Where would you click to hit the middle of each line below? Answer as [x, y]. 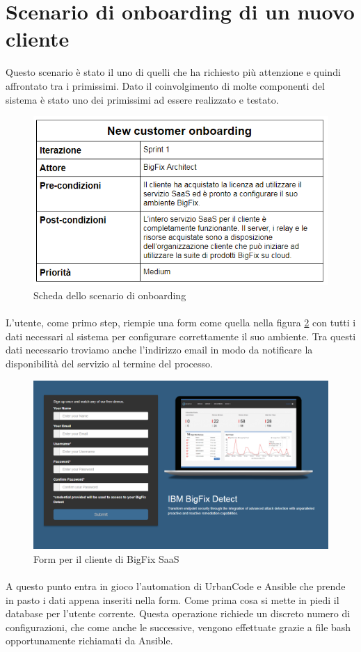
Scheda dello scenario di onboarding [110, 295]
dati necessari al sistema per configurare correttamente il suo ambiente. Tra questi [181, 336]
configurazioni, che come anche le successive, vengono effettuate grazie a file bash [178, 627]
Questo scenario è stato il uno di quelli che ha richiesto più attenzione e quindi [173, 72]
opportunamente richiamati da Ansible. [89, 641]
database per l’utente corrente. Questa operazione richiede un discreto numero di [178, 613]
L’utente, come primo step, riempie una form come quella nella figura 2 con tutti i [181, 323]
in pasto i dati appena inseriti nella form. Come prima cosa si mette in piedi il [173, 599]
